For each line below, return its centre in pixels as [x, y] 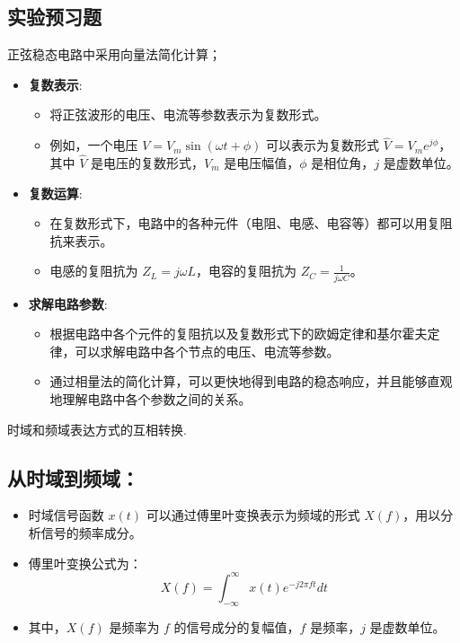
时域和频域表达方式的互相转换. [97, 429]
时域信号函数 [66, 515]
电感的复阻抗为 [94, 271]
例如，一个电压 [94, 145]
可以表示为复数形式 [323, 145]
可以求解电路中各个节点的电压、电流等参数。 [207, 351]
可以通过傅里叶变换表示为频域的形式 [253, 515]
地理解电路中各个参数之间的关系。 [150, 399]
